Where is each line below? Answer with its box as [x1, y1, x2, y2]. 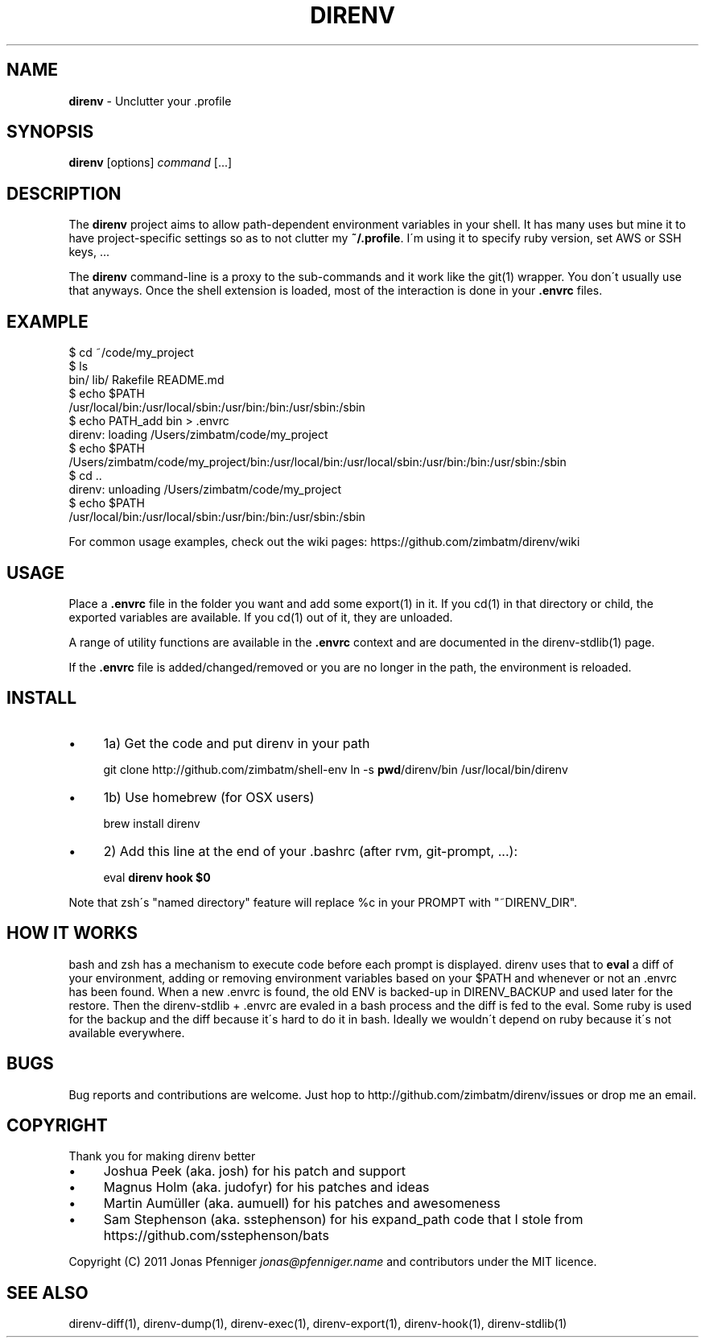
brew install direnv [103, 816, 200, 830]
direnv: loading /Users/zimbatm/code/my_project [68, 428, 328, 442]
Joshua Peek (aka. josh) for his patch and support [103, 1163, 406, 1180]
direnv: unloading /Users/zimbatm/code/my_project [68, 482, 342, 497]
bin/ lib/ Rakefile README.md [68, 373, 225, 387]
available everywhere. [68, 1025, 185, 1040]
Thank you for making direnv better [68, 1149, 256, 1164]
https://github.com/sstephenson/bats [103, 1227, 329, 1244]
